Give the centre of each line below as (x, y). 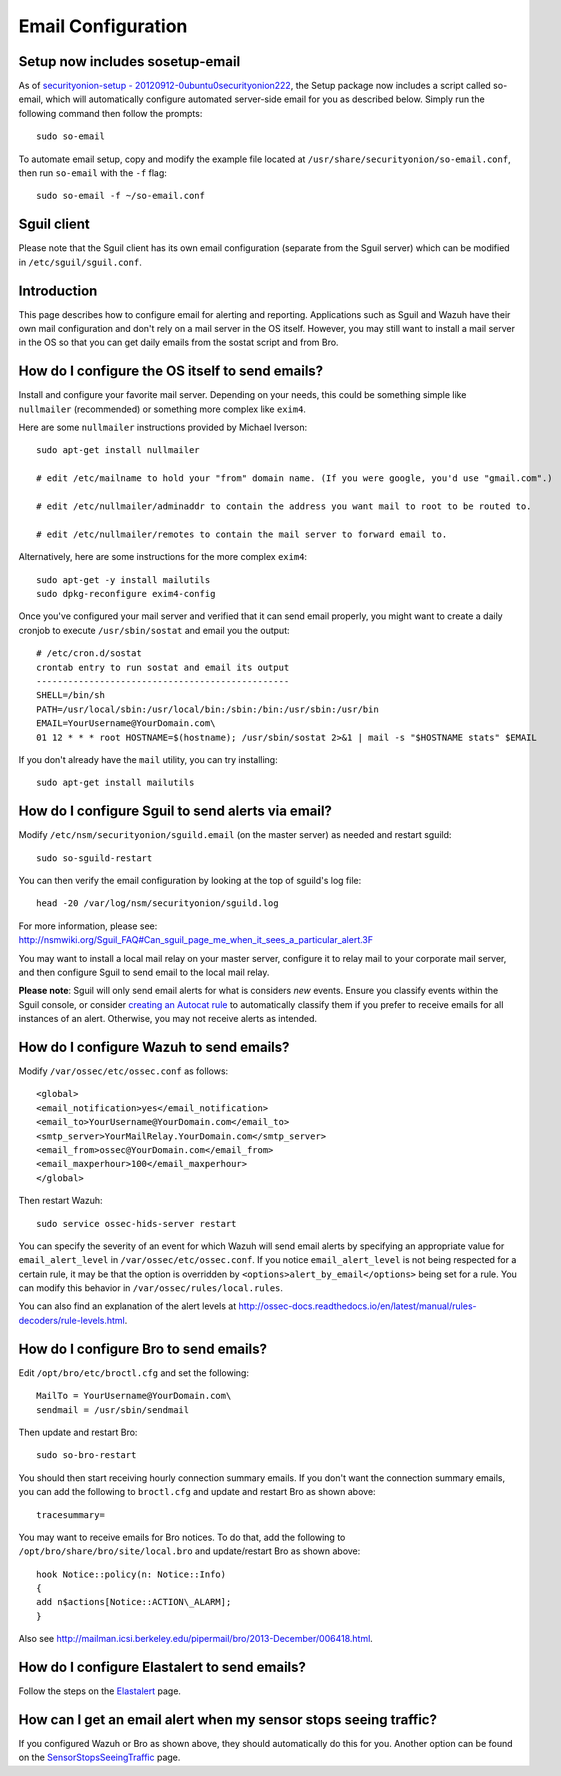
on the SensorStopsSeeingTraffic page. (99, 1757)
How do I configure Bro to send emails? (142, 1348)
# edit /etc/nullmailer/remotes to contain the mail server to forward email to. (242, 534)
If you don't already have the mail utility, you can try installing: (148, 759)
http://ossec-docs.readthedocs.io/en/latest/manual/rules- (357, 1306)
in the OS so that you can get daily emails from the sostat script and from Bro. (178, 342)
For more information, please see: (88, 926)
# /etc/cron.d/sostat (89, 653)
